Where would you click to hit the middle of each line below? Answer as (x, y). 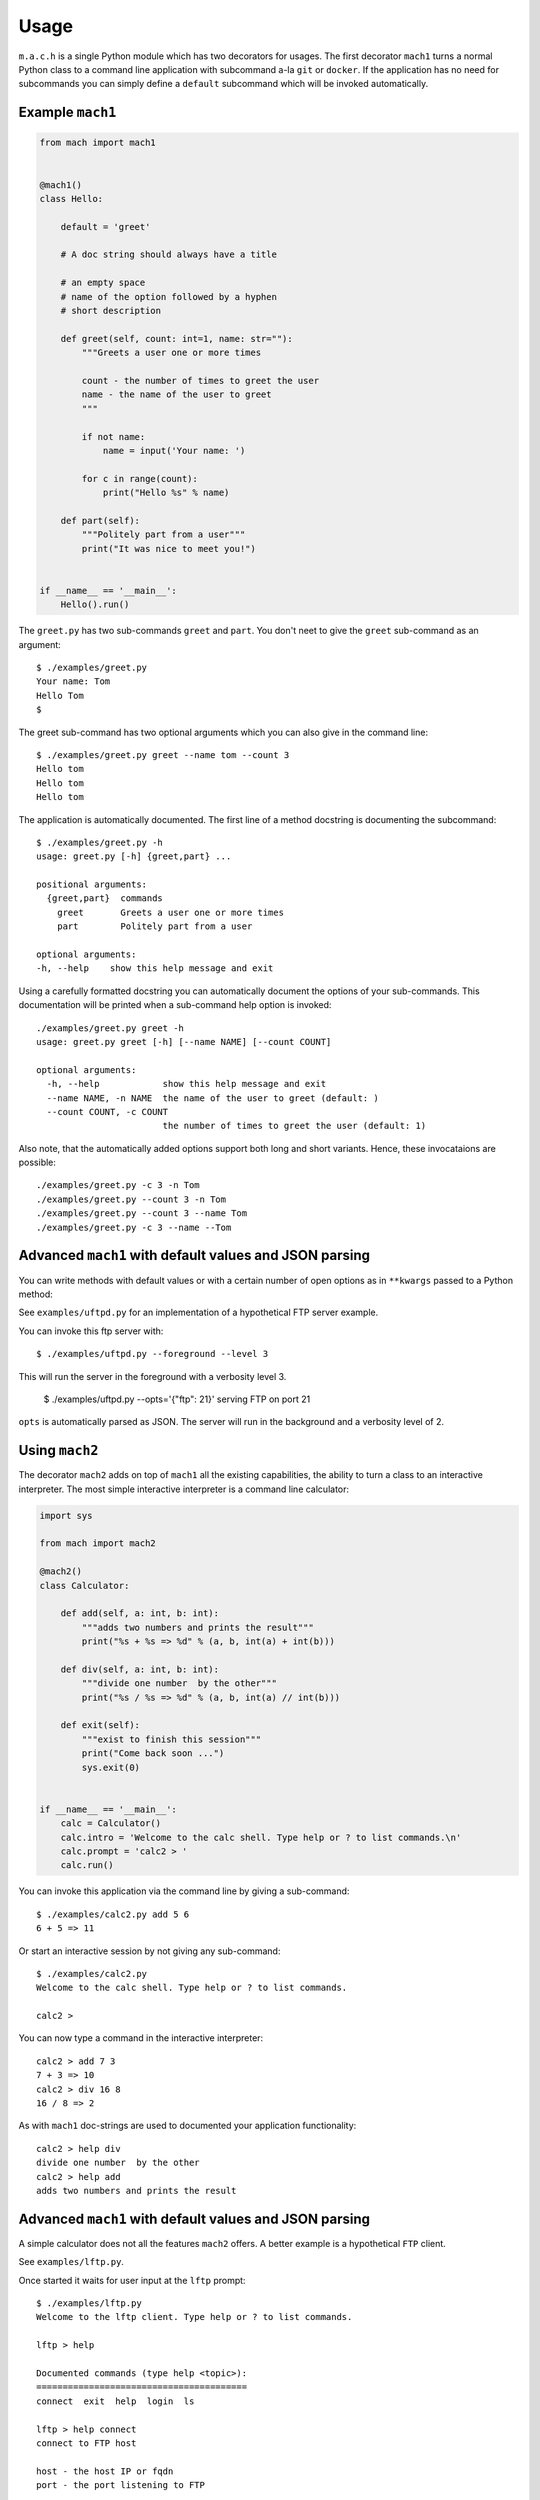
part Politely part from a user (154, 926)
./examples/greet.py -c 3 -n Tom (118, 1185)
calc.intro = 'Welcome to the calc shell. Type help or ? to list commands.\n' (261, 1837)
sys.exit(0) (110, 1767)
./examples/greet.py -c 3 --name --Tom (134, 1227)
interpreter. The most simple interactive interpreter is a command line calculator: (184, 1489)
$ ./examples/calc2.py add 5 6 (113, 1914)
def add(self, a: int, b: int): (140, 1613)
